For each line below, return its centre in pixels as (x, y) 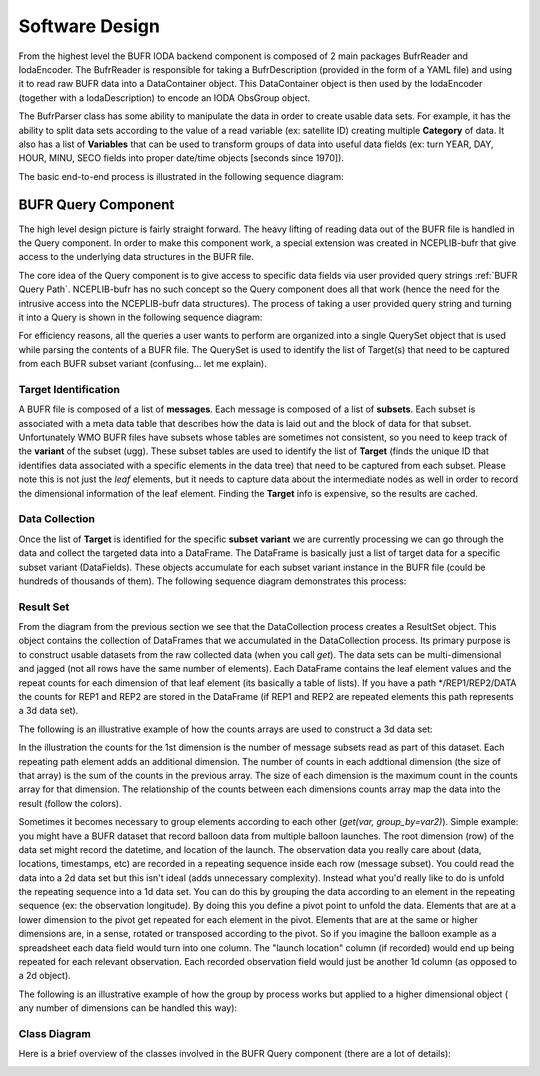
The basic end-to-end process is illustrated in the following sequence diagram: (181, 176)
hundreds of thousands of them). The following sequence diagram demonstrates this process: (212, 581)
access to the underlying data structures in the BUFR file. (136, 257)
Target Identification (69, 389)
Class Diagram (55, 1033)
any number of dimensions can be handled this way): (128, 1008)
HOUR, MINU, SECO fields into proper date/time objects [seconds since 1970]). (181, 158)
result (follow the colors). (70, 803)
